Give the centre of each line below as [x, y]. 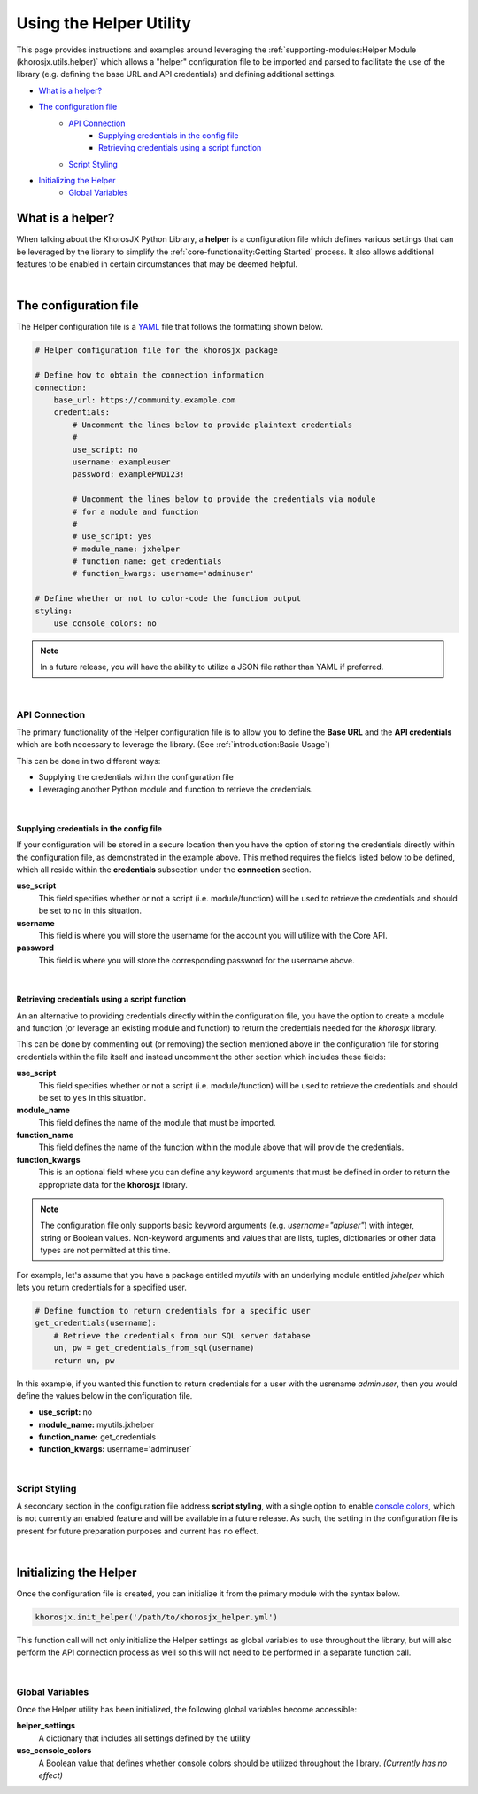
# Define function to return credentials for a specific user [173, 1310]
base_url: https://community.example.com [145, 400]
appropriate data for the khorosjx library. [113, 1184]
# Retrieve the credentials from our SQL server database [182, 1335]
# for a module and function [135, 511]
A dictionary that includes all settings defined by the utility [144, 1738]
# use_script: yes [112, 537]
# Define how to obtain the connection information [150, 375]
